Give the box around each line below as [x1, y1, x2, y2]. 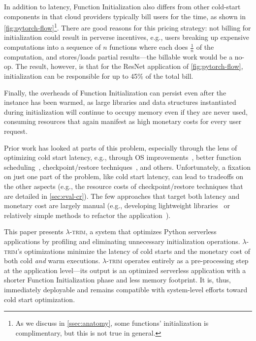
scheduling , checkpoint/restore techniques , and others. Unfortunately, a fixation [4, 161, 251, 172]
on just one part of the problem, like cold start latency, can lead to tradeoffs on [4, 171, 244, 182]
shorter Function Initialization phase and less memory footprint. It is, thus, [4, 275, 231, 285]
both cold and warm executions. [4, 255, 100, 266]
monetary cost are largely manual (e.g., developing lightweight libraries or [4, 200, 230, 211]
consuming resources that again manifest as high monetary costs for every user [4, 116, 242, 126]
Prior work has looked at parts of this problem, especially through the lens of [4, 142, 237, 153]
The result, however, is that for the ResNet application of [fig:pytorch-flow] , [15, 61, 243, 71]
